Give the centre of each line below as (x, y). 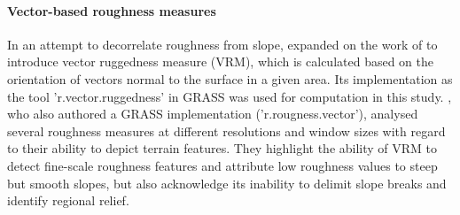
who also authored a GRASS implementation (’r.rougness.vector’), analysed (213, 114)
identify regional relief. (68, 200)
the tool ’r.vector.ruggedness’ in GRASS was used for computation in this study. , (230, 96)
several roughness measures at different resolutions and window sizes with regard (226, 131)
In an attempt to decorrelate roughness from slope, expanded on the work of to (222, 44)
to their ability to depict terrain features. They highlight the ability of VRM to (222, 148)
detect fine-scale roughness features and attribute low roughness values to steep (222, 165)
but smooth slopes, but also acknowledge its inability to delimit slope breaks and (227, 183)
